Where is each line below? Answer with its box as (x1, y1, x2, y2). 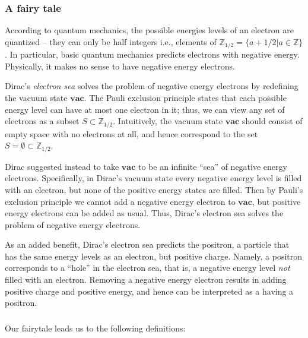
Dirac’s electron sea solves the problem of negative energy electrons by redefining (5, 80, 299, 92)
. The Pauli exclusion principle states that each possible (84, 91, 287, 104)
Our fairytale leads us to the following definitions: (5, 321, 186, 334)
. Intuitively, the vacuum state (113, 115, 223, 127)
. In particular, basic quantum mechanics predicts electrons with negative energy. (5, 48, 300, 61)
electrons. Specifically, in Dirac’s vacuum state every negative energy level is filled (5, 172, 302, 184)
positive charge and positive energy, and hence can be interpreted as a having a (5, 285, 294, 297)
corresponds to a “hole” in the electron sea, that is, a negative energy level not (5, 261, 290, 274)
